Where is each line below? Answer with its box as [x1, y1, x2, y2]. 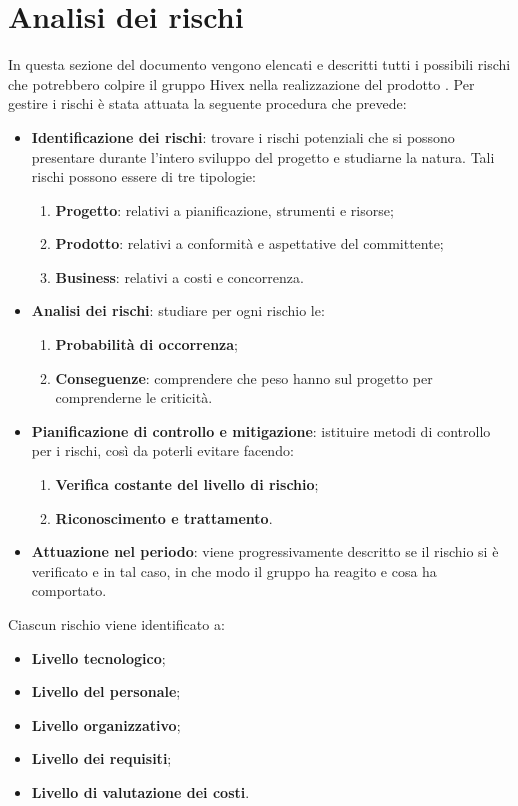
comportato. [31, 580, 107, 601]
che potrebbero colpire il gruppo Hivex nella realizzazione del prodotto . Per [8, 73, 475, 94]
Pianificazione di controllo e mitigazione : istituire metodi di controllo [31, 420, 491, 441]
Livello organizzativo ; [31, 714, 181, 735]
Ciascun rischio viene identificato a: [8, 614, 225, 634]
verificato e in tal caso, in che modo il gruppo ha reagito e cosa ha [31, 560, 437, 581]
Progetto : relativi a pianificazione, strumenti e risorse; [55, 199, 394, 220]
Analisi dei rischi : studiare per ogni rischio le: [31, 300, 325, 321]
